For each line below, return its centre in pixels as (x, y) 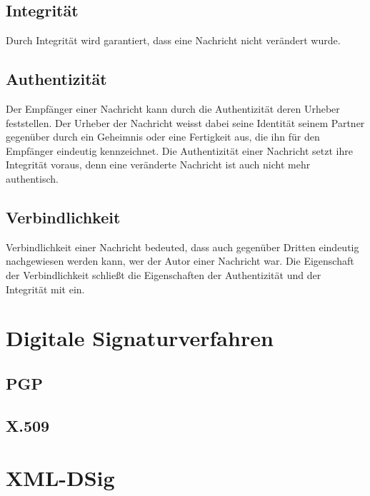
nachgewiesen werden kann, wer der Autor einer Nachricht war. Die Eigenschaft (180, 261)
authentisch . (32, 178)
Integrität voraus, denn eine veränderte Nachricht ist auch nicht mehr (158, 165)
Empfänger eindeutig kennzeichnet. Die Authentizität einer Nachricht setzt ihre (179, 150)
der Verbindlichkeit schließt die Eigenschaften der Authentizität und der (164, 274)
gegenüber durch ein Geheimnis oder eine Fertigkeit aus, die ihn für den (163, 137)
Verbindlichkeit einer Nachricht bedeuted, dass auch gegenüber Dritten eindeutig (182, 247)
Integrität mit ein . (45, 289)
